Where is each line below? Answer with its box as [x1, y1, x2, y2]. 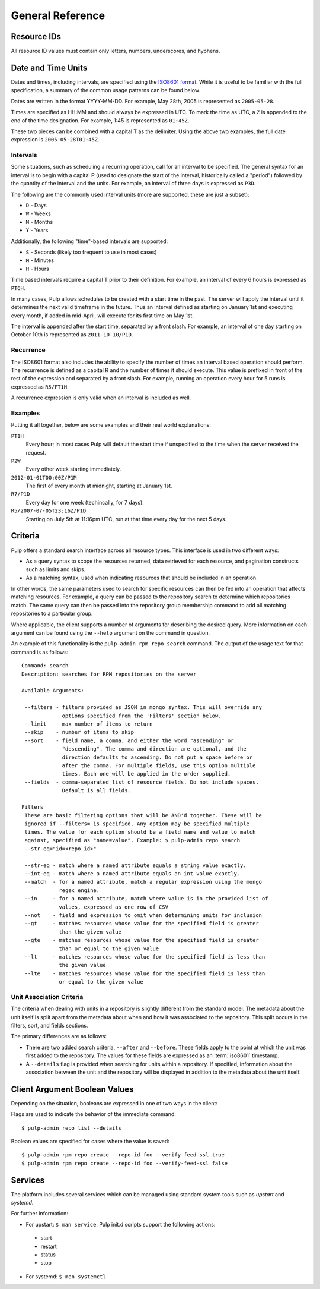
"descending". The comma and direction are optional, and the [62, 746, 247, 752]
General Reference [11, 9, 105, 22]
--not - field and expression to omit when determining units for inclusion [24, 912, 263, 918]
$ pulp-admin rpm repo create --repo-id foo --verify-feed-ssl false [21, 1159, 228, 1167]
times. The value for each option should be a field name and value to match [24, 829, 256, 836]
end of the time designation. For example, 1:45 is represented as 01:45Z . [11, 116, 190, 124]
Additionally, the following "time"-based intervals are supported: [11, 238, 168, 245]
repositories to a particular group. [11, 610, 93, 617]
